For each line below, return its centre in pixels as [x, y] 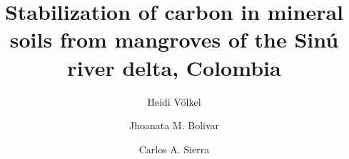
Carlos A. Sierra [174, 149]
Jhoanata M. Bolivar [174, 125]
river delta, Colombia [174, 67]
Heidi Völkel [174, 101]
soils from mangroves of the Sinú [174, 39]
